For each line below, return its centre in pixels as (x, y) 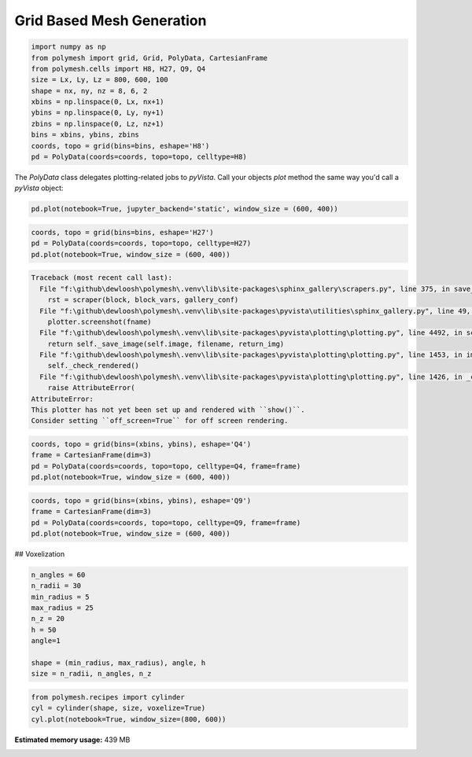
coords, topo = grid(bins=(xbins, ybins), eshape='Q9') (141, 500)
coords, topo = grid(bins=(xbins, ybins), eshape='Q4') (141, 444)
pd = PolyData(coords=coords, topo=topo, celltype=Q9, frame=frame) (166, 522)
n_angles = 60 (58, 575)
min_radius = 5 (60, 597)
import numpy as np (68, 47)
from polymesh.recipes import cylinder (108, 697)
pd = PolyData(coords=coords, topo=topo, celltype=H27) (141, 243)
